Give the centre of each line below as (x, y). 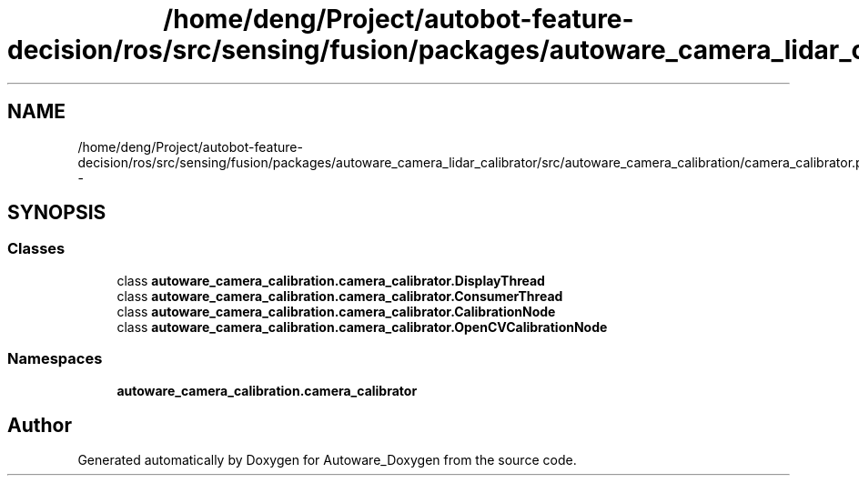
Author (40, 425)
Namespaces (55, 359)
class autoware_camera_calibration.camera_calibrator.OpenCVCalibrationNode (362, 327)
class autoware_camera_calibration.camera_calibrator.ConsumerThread (340, 296)
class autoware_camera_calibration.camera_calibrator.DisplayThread (331, 280)
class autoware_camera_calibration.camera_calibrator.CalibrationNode (336, 311)
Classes (36, 249)
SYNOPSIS (57, 213)
